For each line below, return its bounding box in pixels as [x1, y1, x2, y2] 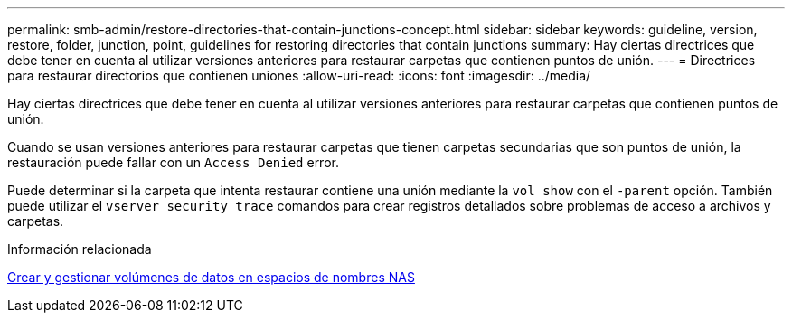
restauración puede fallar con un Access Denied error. [7, 155, 339, 170]
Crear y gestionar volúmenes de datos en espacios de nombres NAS [7, 269, 415, 285]
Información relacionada [7, 241, 152, 257]
